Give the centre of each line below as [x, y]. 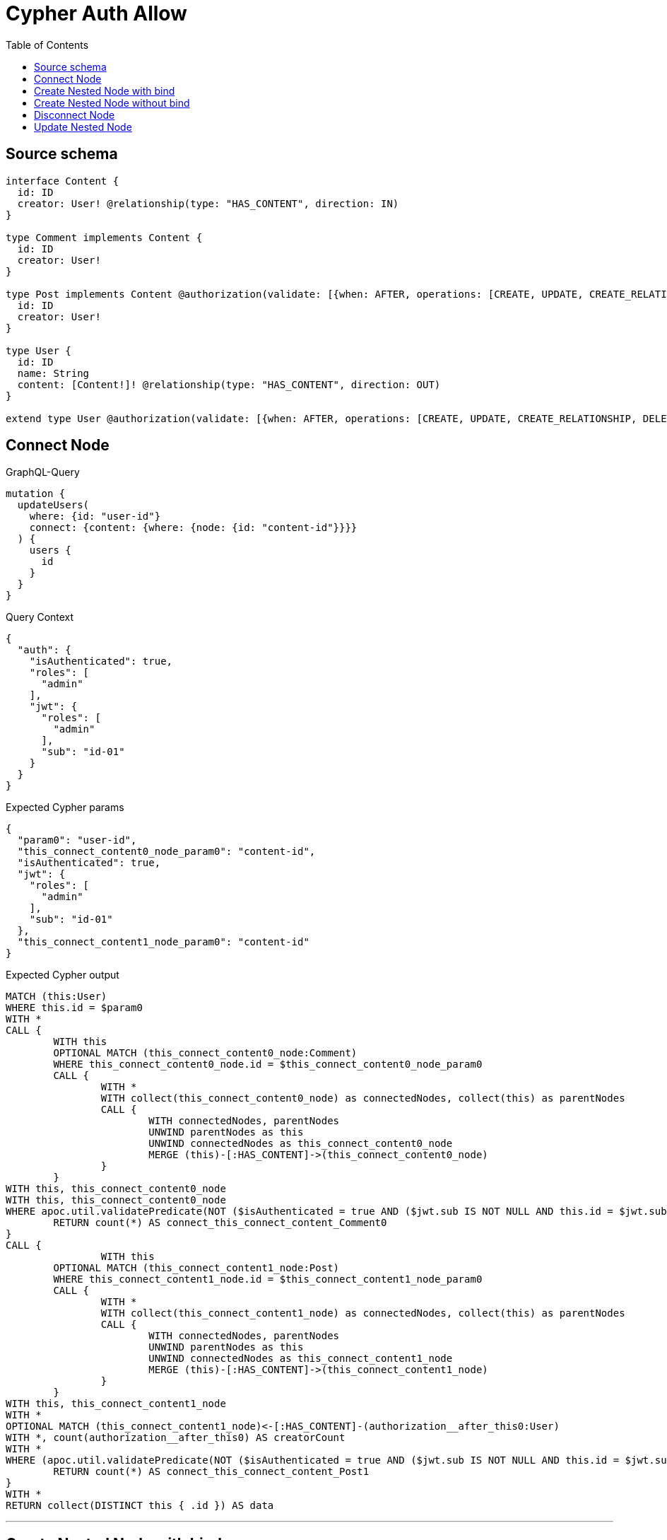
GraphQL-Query [43, 472]
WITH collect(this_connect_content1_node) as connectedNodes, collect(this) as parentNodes [363, 1313]
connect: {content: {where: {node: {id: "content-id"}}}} [193, 528]
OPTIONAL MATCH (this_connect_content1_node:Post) [196, 1268]
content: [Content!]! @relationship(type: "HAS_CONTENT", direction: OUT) [229, 384]
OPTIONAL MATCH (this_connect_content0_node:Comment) [205, 1053]
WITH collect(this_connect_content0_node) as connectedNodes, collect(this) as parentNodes [363, 1098]
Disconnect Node [75, 115]
